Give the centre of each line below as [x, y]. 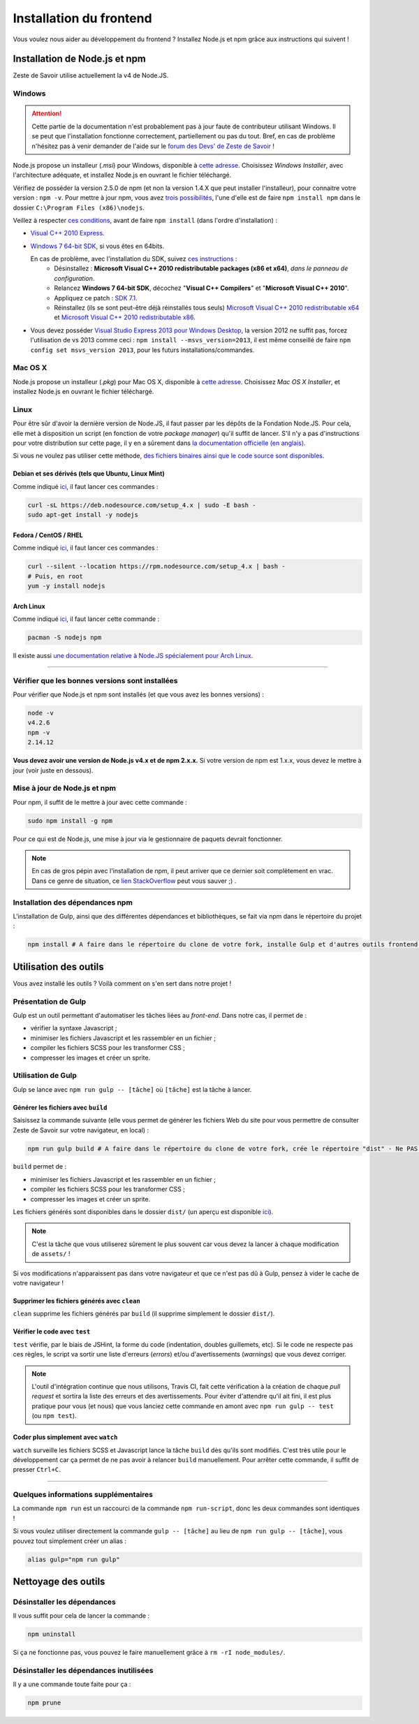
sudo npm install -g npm [70, 820]
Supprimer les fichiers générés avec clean [77, 1301]
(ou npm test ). [54, 1416]
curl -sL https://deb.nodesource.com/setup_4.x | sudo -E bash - [142, 505]
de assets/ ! [51, 1254]
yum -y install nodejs [66, 586]
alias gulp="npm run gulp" [74, 1559]
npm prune [44, 1703]
